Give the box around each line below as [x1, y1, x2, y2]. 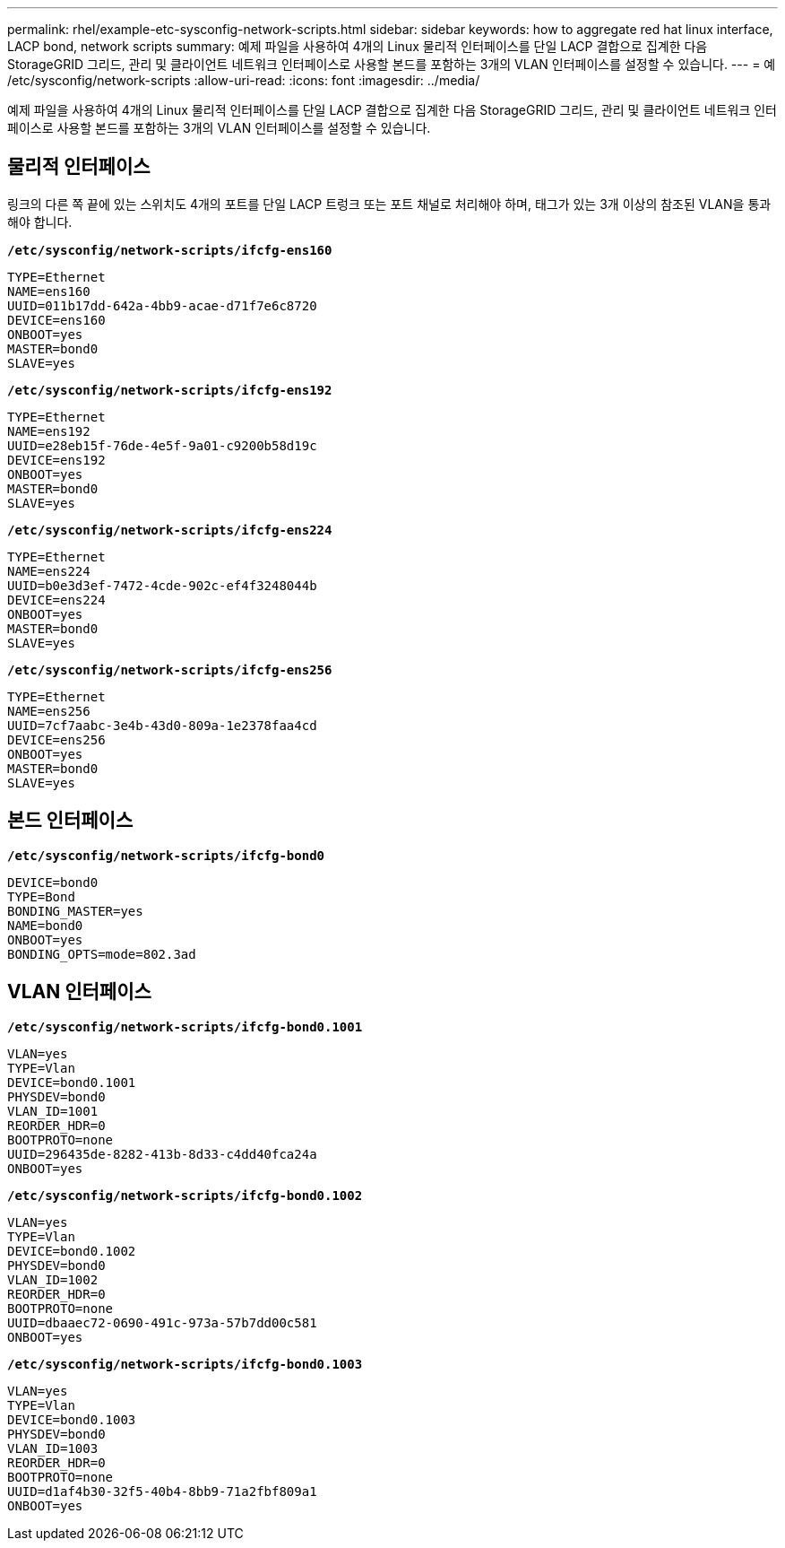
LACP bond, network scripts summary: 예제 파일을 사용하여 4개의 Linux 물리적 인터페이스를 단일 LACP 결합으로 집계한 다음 [7, 39, 708, 54]
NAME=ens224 [7, 563, 91, 578]
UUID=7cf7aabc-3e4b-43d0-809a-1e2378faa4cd [7, 717, 317, 733]
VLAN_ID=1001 [7, 1103, 99, 1118]
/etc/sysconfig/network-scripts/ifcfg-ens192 [7, 382, 332, 397]
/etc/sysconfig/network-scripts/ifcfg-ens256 [7, 662, 332, 677]
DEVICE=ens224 [7, 592, 106, 607]
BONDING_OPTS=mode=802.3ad [7, 946, 196, 961]
